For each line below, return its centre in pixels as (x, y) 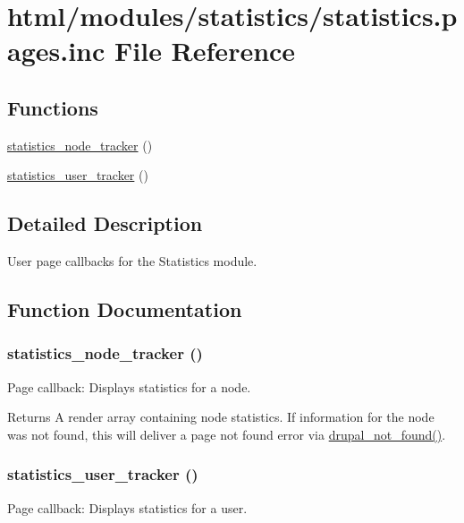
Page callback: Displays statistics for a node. (129, 386)
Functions (53, 107)
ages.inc (56, 51)
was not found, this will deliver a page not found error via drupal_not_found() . (227, 434)
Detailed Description (105, 223)
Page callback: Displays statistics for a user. (127, 507)
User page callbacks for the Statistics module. (132, 261)
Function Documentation (125, 309)
